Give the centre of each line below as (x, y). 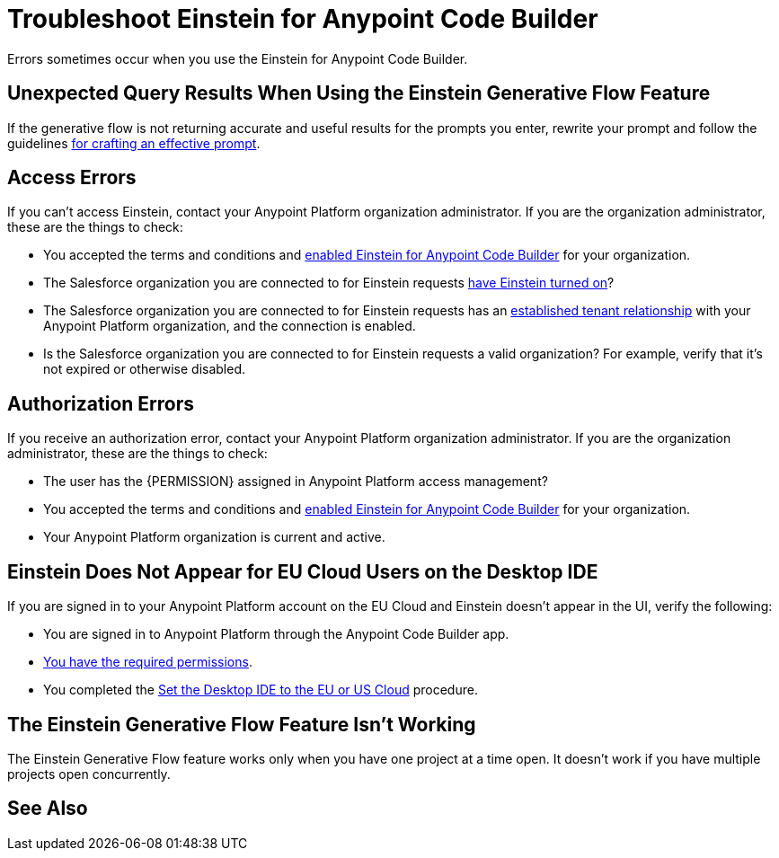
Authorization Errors (101, 403)
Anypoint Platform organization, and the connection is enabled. (230, 326)
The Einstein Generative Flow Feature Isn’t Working (242, 724)
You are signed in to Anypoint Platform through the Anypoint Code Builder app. (276, 634)
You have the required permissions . (148, 662)
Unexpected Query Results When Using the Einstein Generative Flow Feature (359, 93)
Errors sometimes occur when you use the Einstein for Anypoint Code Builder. (238, 58)
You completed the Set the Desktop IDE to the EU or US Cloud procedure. (261, 690)
